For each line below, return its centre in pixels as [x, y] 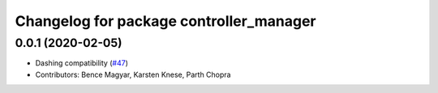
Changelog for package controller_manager [165, 21]
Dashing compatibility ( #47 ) [82, 63]
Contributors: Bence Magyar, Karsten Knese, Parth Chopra [133, 74]
